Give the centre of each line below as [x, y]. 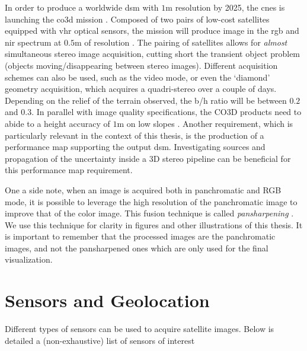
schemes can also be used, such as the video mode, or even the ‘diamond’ [137, 77]
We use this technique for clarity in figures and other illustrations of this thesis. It [154, 224]
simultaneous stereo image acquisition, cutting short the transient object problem [153, 54]
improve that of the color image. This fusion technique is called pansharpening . [149, 213]
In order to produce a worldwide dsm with [82, 7]
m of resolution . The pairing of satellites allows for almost [181, 42]
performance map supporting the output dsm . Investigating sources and [135, 147]
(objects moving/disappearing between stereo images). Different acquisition [141, 65]
